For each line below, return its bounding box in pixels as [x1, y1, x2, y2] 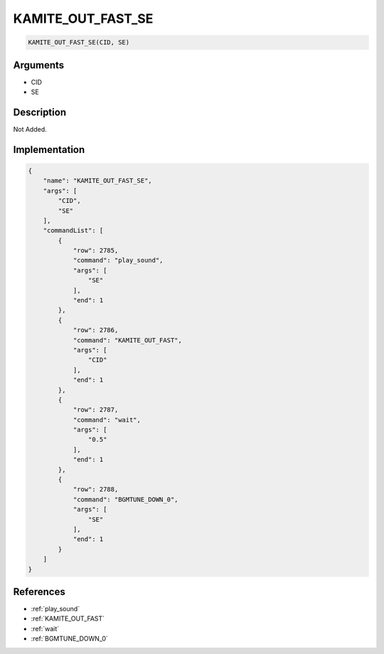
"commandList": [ [43, 226, 104, 235]
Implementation [13, 143, 85, 156]
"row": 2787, [73, 406, 119, 414]
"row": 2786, [73, 326, 119, 334]
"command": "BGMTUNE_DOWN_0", [73, 495, 178, 503]
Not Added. [13, 125, 48, 133]
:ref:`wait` [31, 624, 60, 633]
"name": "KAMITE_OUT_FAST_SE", [43, 176, 152, 185]
